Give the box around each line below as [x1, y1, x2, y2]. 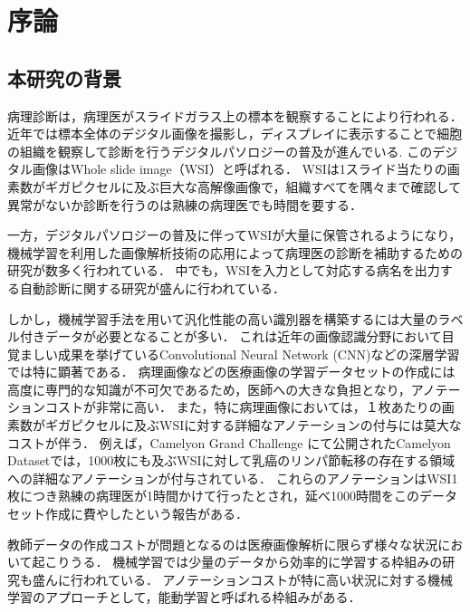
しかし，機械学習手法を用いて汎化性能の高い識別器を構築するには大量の [7, 309, 438, 328]
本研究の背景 [7, 63, 121, 91]
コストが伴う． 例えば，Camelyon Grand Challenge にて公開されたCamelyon [7, 433, 451, 452]
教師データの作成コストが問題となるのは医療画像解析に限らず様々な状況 [7, 534, 438, 553]
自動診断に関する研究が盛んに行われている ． [19, 278, 285, 297]
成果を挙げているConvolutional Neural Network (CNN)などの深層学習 [57, 344, 460, 363]
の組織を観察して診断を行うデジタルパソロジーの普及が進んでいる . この [7, 141, 433, 160]
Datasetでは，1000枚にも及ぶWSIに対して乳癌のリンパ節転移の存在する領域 [7, 451, 456, 470]
